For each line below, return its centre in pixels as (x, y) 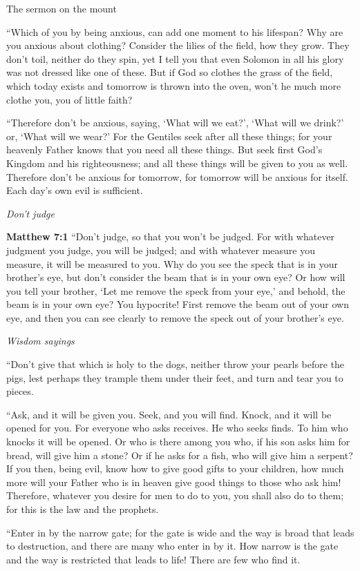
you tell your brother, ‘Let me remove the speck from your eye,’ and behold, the (176, 290)
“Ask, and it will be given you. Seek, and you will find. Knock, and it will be (169, 414)
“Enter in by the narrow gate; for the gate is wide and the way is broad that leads (180, 532)
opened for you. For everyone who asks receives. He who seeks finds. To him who (177, 428)
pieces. (20, 391)
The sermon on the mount (61, 8)
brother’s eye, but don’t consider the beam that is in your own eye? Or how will (176, 277)
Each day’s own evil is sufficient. (75, 190)
